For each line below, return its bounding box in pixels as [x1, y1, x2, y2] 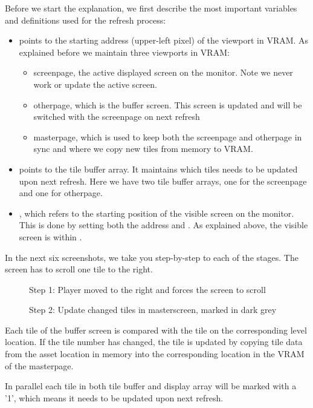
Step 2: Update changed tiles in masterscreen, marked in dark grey [29, 303, 277, 316]
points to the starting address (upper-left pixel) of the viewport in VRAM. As [19, 34, 309, 47]
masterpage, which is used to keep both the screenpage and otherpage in [33, 130, 302, 143]
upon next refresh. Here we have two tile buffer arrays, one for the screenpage [19, 174, 307, 187]
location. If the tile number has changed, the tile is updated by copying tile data [5, 335, 303, 348]
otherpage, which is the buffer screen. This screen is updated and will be [33, 98, 302, 111]
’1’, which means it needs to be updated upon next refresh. [5, 391, 224, 404]
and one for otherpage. [19, 186, 103, 199]
